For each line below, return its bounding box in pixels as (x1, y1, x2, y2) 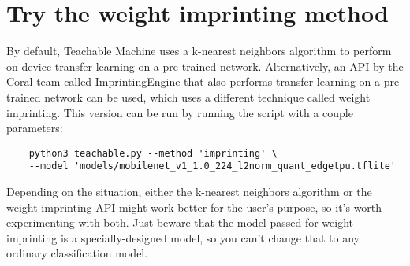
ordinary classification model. (6, 245, 148, 261)
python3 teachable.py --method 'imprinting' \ (28, 147, 278, 159)
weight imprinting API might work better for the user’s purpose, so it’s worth (6, 198, 382, 215)
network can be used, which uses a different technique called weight (44, 88, 371, 105)
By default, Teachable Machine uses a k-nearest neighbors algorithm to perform (6, 42, 392, 59)
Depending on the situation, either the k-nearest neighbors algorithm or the (6, 183, 372, 199)
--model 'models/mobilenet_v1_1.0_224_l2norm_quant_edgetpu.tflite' (28, 161, 396, 172)
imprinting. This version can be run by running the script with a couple (6, 104, 353, 120)
